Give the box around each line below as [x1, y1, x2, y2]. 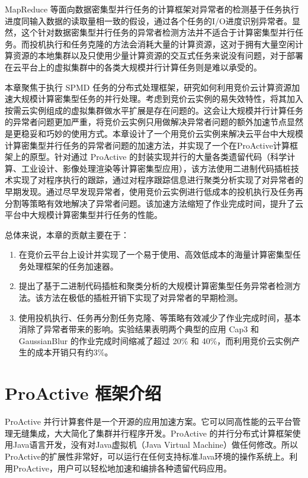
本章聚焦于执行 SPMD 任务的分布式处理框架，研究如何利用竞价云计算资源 [5, 81, 292, 93]
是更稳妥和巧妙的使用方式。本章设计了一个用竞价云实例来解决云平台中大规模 [5, 127, 303, 139]
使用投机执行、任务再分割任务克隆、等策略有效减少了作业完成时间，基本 [18, 311, 301, 323]
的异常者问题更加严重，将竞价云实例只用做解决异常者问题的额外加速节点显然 [5, 116, 303, 128]
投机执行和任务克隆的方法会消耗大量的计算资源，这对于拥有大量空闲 [29, 37, 295, 50]
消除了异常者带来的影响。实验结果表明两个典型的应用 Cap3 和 [18, 323, 259, 335]
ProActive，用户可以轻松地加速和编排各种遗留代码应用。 [12, 461, 232, 474]
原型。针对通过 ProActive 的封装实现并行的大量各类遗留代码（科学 [29, 150, 287, 163]
